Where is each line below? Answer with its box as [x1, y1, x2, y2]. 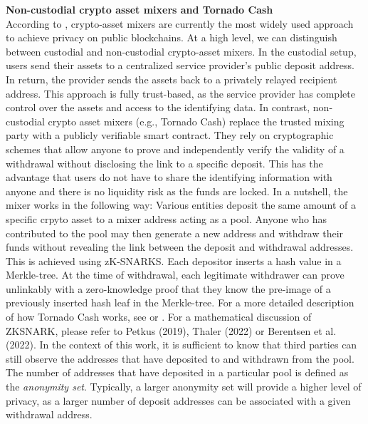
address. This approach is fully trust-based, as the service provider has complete [6, 86, 355, 100]
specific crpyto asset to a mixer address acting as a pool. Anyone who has [6, 211, 327, 226]
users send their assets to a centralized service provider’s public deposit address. [6, 58, 354, 73]
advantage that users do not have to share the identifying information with [6, 170, 332, 185]
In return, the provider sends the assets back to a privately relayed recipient [6, 71, 337, 86]
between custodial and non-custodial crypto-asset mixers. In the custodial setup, [6, 43, 357, 58]
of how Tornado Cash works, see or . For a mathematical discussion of [6, 309, 312, 324]
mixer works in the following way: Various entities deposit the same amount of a [6, 197, 357, 212]
